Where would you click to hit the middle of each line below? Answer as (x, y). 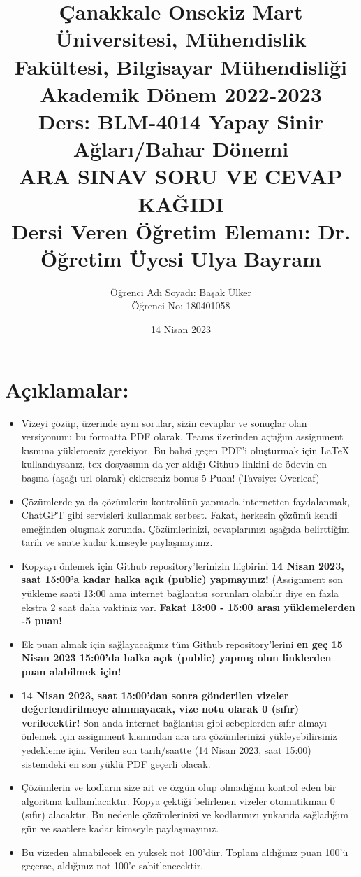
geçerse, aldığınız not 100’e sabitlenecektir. (112, 865)
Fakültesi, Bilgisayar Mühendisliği (181, 66)
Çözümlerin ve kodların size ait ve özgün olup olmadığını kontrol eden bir (179, 787)
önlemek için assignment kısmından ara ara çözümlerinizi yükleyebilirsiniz (179, 736)
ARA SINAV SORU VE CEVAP (181, 176)
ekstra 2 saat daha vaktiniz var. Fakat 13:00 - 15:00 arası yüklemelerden (188, 606)
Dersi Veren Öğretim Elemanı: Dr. (181, 231)
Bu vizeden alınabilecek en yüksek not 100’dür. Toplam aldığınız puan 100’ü (185, 851)
